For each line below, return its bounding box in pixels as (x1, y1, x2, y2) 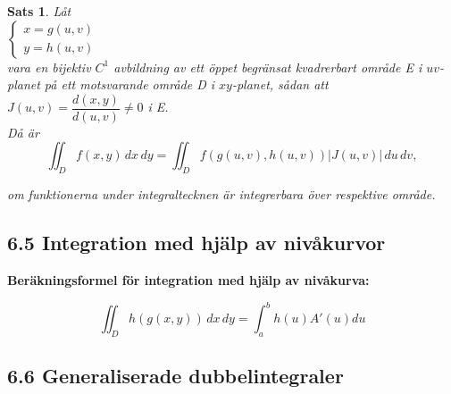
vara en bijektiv (7, 57, 91, 76)
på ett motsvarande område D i (44, 75, 215, 94)
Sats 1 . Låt (7, 2, 71, 20)
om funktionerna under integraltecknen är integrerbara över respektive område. (7, 185, 436, 204)
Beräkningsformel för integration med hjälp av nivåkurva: (7, 271, 370, 289)
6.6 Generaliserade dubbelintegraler (7, 362, 344, 390)
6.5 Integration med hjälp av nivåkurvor (7, 229, 386, 256)
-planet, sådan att (231, 75, 329, 94)
